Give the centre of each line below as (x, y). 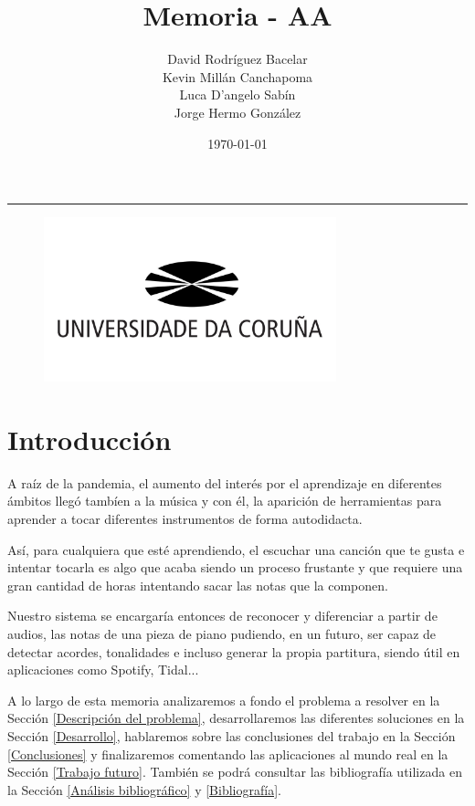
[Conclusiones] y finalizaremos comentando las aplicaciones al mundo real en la (228, 754)
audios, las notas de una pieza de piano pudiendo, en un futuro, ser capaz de (222, 633)
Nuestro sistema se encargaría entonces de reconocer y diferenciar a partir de (222, 616)
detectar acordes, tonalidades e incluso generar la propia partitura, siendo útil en (234, 651)
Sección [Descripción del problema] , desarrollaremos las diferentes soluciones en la (236, 718)
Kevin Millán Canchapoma (237, 76)
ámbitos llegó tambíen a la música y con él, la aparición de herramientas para (225, 501)
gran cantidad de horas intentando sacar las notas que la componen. (198, 585)
